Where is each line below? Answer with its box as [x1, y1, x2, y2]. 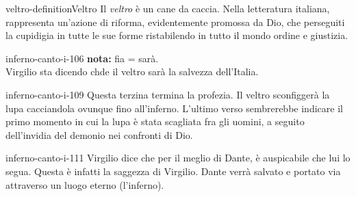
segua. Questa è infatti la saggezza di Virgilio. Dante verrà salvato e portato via [5, 163, 341, 178]
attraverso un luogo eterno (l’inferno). [5, 177, 164, 192]
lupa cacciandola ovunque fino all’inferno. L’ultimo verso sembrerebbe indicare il [5, 101, 343, 115]
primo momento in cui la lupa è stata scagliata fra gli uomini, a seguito [5, 114, 305, 129]
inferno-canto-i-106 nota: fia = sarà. [5, 51, 159, 65]
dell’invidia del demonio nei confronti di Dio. [5, 127, 193, 142]
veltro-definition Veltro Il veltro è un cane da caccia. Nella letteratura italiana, [5, 1, 330, 15]
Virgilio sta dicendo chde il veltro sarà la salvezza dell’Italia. [5, 64, 259, 79]
